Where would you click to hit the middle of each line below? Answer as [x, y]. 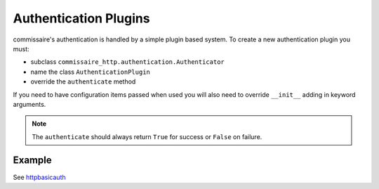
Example [32, 161]
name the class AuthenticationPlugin [90, 72]
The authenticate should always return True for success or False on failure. [147, 136]
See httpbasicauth [39, 177]
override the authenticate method [83, 82]
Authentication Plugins [81, 18]
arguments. [29, 104]
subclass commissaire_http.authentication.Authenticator [127, 62]
